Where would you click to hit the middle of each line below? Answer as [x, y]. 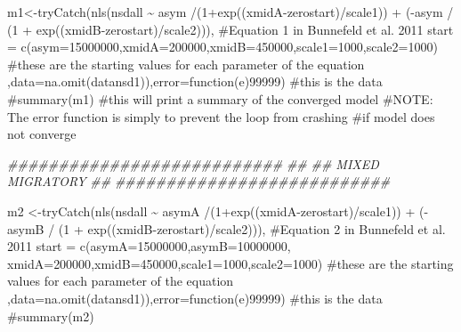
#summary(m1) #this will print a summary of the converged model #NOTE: [220, 98]
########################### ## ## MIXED [193, 163]
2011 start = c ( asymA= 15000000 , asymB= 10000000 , [149, 246]
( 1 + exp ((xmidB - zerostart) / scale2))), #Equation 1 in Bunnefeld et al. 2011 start [230, 29]
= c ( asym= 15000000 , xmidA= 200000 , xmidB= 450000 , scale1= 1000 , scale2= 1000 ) [222, 47]
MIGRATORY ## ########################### [199, 181]
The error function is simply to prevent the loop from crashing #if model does [221, 116]
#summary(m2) [51, 316]
